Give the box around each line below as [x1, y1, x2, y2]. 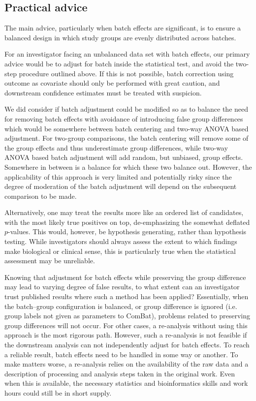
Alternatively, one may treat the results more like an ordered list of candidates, [4, 207, 244, 217]
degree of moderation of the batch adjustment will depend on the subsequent [4, 181, 237, 191]
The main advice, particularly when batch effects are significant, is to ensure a [4, 23, 241, 33]
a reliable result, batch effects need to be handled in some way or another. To [4, 349, 238, 359]
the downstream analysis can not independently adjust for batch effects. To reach [4, 339, 250, 350]
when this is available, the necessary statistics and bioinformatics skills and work [4, 378, 248, 388]
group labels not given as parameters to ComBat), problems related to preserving [4, 310, 250, 321]
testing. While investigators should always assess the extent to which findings [4, 236, 237, 247]
